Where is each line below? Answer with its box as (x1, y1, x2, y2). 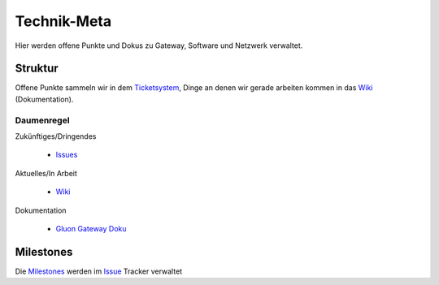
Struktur (15, 62, 59, 76)
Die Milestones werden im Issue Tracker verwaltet (15, 266, 183, 276)
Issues (55, 150, 78, 160)
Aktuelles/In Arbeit (15, 168, 77, 178)
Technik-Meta (15, 12, 112, 30)
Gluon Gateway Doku (55, 223, 127, 233)
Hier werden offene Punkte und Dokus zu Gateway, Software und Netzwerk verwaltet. (15, 41, 303, 50)
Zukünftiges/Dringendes (15, 131, 97, 141)
